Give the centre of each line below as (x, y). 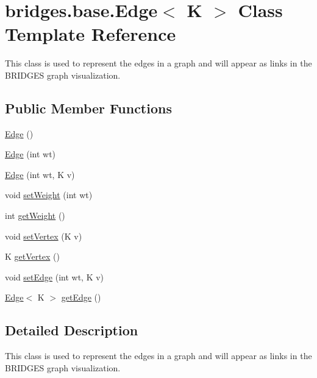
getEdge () (81, 297)
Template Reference (91, 34)
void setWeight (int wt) (49, 195)
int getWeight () (35, 216)
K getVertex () (32, 256)
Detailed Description (72, 330)
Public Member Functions (88, 108)
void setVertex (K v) (44, 236)
